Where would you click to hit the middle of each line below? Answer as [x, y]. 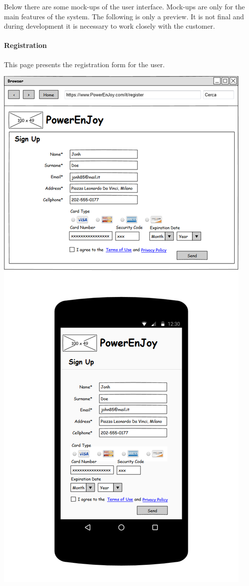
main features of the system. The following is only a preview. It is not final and [124, 16]
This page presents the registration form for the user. [84, 64]
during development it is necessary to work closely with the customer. [110, 26]
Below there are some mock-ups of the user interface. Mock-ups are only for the [124, 6]
